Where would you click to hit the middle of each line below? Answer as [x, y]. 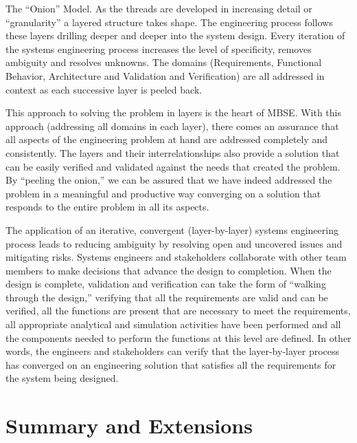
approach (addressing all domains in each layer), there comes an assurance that [172, 126]
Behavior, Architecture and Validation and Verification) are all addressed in [165, 75]
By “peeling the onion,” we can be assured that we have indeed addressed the [169, 180]
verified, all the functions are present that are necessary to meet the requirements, [178, 311]
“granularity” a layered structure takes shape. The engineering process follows [169, 22]
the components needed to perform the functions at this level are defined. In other [178, 337]
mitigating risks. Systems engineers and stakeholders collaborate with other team [176, 257]
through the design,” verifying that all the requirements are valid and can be [167, 297]
